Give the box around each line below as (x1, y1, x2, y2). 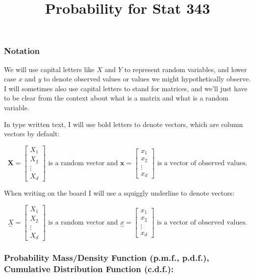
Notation (4, 45, 40, 57)
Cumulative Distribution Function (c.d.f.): (4, 263, 174, 275)
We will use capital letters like (4, 64, 95, 74)
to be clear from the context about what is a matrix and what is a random (4, 93, 229, 103)
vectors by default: (4, 128, 60, 139)
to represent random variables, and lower (124, 64, 247, 74)
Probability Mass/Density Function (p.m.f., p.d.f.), (4, 252, 209, 264)
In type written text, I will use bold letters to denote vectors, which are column (4, 119, 243, 129)
